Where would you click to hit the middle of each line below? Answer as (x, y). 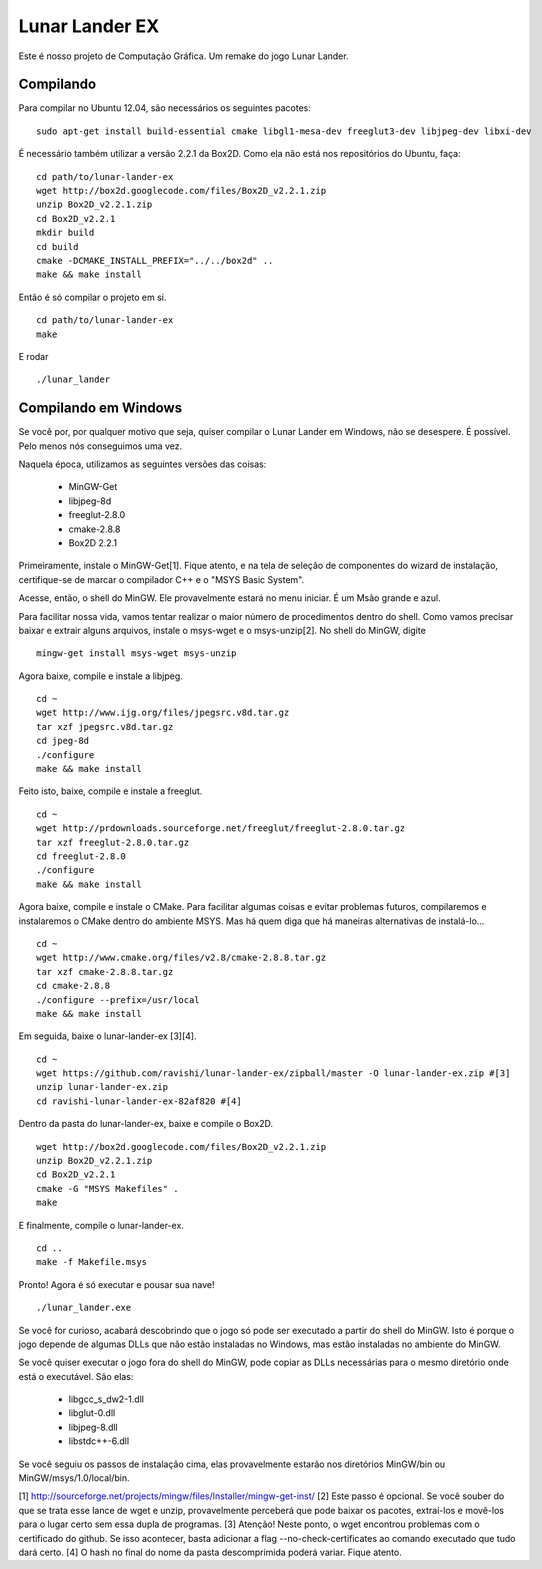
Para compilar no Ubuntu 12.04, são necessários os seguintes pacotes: (165, 108)
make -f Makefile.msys (92, 1262)
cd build (57, 246)
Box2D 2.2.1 (93, 542)
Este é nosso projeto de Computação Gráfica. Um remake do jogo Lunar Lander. (183, 56)
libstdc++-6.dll (99, 1441)
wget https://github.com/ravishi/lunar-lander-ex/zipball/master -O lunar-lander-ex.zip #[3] (273, 1073)
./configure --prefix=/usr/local (118, 999)
